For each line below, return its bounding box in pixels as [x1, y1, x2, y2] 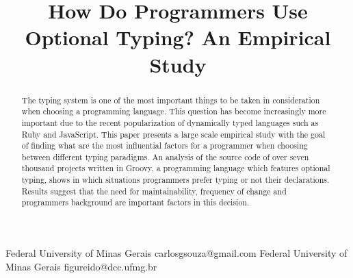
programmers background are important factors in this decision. [21, 197, 250, 208]
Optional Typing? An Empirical [25, 23, 331, 51]
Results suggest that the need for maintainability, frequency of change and [21, 185, 287, 197]
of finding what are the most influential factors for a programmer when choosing [21, 140, 308, 151]
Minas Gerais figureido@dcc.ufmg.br [5, 259, 157, 273]
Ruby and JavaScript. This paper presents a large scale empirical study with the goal [21, 128, 326, 140]
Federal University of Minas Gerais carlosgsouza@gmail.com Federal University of [5, 246, 348, 260]
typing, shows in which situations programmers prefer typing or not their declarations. [21, 174, 330, 186]
